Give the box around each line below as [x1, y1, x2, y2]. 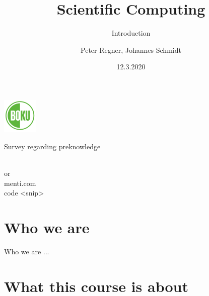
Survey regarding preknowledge [4, 141, 101, 151]
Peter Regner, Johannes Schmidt [81, 44, 181, 55]
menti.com [4, 177, 36, 188]
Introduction [111, 28, 151, 38]
